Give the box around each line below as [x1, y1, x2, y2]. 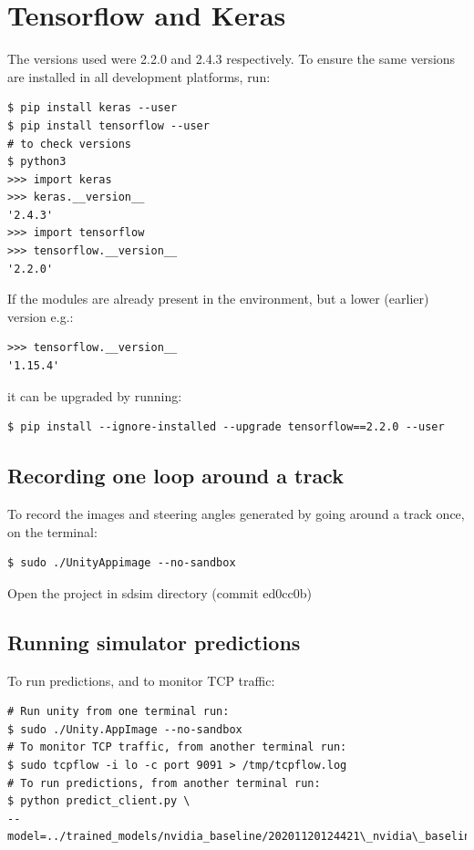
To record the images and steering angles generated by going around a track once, [7, 504, 465, 523]
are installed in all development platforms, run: [7, 67, 271, 86]
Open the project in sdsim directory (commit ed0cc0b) [7, 583, 312, 602]
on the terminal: [7, 522, 98, 541]
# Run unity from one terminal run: [7, 705, 230, 719]
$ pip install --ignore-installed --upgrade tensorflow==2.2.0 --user [7, 420, 445, 434]
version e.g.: [7, 306, 74, 326]
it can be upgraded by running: [7, 386, 182, 405]
